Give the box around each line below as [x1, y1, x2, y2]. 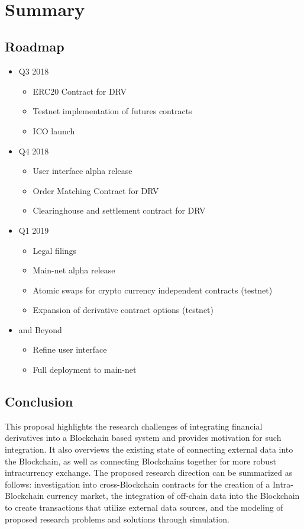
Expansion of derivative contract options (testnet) [33, 304, 214, 316]
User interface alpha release [33, 164, 132, 177]
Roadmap [5, 37, 64, 56]
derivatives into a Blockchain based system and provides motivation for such [5, 431, 282, 444]
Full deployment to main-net [33, 363, 137, 376]
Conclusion [5, 392, 73, 411]
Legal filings [33, 244, 76, 256]
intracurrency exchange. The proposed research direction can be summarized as [5, 466, 293, 479]
